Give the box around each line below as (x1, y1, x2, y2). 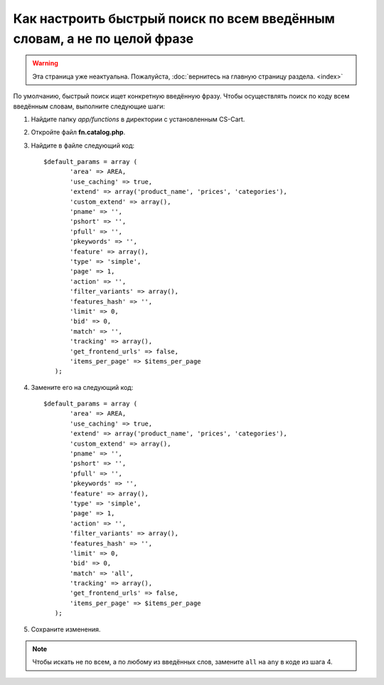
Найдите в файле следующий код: (31, 141, 135, 150)
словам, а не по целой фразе (13, 31, 194, 46)
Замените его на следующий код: (31, 383, 134, 391)
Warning (32, 59, 58, 68)
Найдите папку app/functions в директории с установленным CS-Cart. (31, 115, 245, 123)
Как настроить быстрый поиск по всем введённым (13, 11, 336, 26)
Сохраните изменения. (31, 624, 101, 634)
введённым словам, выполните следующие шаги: (13, 102, 166, 110)
